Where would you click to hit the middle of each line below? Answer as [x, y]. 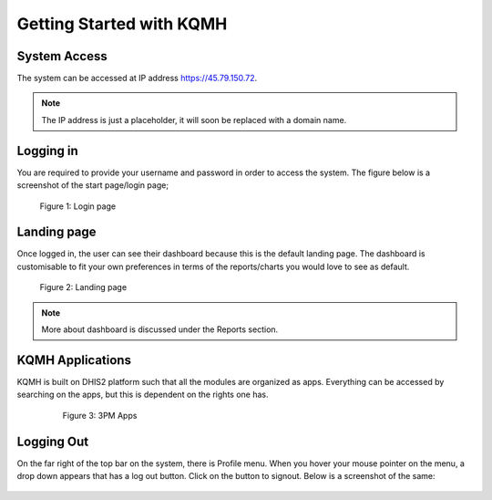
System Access [62, 56]
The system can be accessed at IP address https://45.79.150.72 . [137, 78]
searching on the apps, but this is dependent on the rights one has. [143, 395]
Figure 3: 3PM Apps [100, 415]
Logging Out [53, 441]
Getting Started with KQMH [122, 24]
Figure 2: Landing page [83, 287]
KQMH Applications [74, 360]
